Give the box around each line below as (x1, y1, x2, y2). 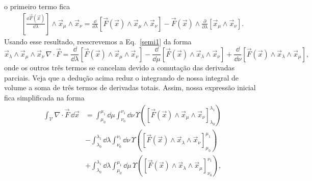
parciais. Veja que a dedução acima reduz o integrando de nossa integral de (4, 72, 239, 83)
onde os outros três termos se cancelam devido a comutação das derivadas (4, 62, 235, 73)
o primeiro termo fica (4, 1, 70, 11)
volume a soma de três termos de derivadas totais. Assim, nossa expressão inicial (4, 82, 256, 93)
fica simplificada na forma (4, 92, 85, 103)
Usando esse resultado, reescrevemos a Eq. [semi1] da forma (4, 36, 192, 46)
